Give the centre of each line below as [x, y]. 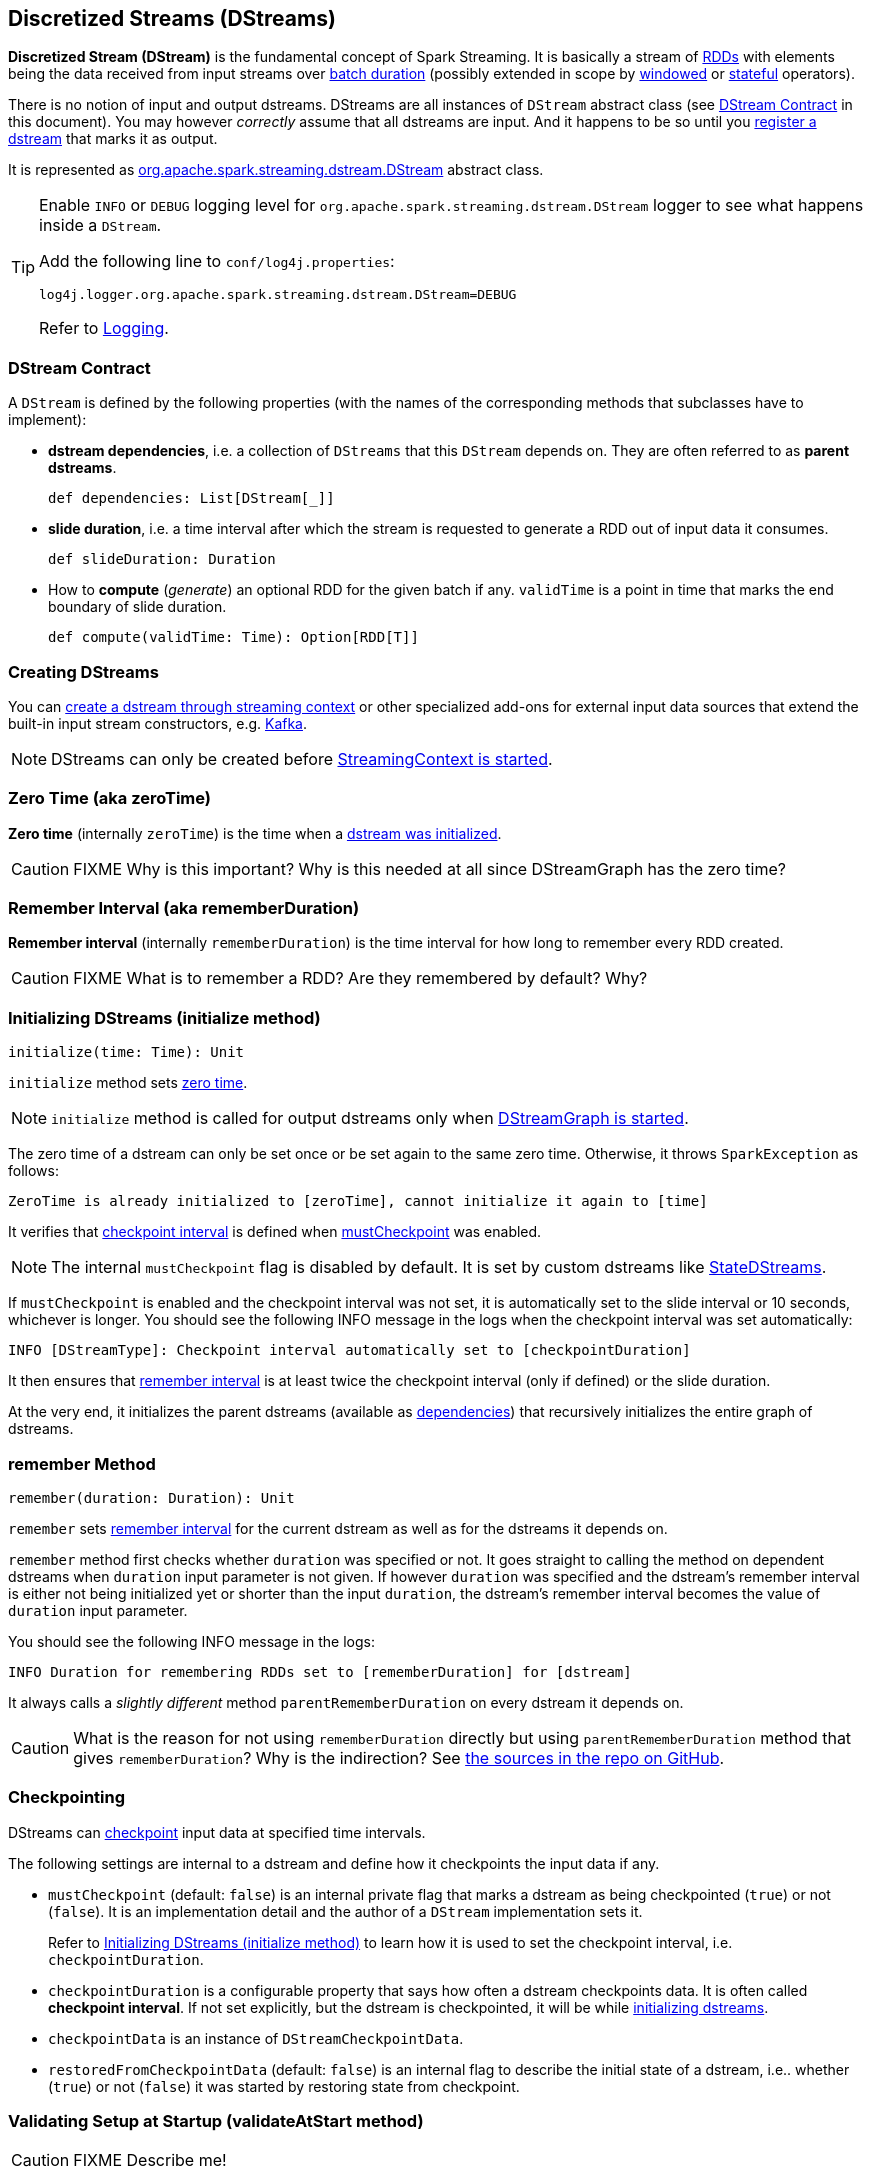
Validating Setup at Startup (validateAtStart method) [216, 2121]
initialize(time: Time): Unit [126, 1052]
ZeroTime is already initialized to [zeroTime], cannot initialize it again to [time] [358, 1201]
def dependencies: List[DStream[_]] [191, 498]
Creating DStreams [83, 671]
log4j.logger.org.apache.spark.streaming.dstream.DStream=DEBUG [278, 295]
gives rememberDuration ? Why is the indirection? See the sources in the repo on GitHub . [399, 1757]
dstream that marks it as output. [113, 139]
